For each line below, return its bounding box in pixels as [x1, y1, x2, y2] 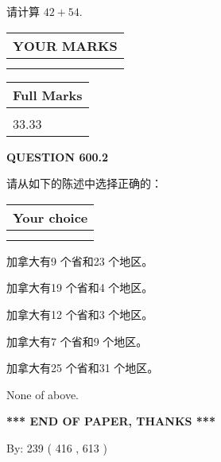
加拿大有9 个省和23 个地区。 [6, 252, 153, 269]
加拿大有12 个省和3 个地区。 [6, 305, 153, 322]
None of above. [6, 386, 79, 402]
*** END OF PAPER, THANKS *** [6, 413, 215, 429]
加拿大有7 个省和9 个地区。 [6, 332, 148, 349]
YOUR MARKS [13, 36, 118, 55]
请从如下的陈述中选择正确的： [6, 175, 162, 192]
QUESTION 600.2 [6, 148, 109, 165]
